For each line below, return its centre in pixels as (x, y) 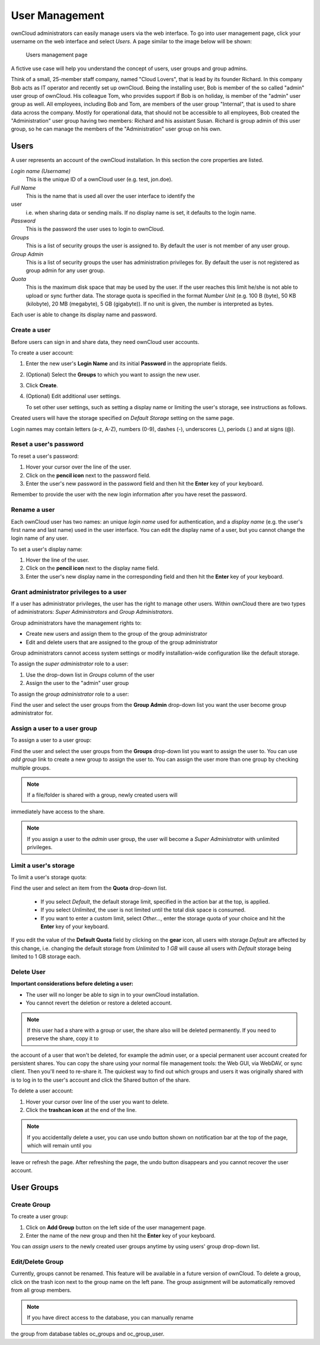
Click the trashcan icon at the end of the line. (81, 1110)
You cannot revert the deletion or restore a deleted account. (99, 1003)
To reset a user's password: (45, 456)
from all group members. (41, 1290)
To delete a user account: (42, 1091)
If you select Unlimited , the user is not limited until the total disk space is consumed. (143, 910)
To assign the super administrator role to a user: (70, 664)
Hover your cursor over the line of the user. (79, 467)
